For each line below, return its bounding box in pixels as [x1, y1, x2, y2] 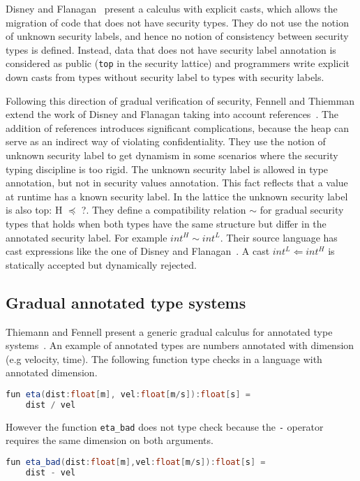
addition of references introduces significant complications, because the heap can [6, 120, 350, 135]
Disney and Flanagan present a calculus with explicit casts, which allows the [6, 1, 338, 15]
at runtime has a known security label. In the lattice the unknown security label [6, 188, 348, 203]
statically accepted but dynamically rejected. [6, 257, 197, 272]
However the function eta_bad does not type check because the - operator [6, 419, 324, 434]
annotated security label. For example [6, 230, 167, 244]
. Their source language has [220, 230, 338, 244]
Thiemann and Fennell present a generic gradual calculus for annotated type [6, 324, 333, 339]
